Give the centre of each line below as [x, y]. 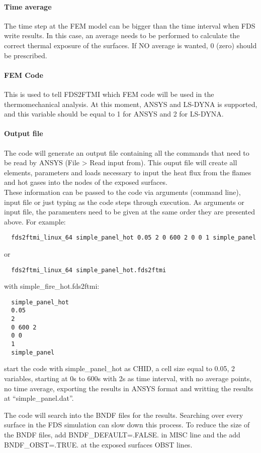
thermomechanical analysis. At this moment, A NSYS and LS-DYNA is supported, [131, 104]
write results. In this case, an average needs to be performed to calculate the [122, 35]
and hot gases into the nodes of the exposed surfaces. [86, 182]
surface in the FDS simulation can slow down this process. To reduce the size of [127, 425]
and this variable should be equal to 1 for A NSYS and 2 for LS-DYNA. [114, 114]
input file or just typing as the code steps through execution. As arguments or [124, 202]
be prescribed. [26, 55]
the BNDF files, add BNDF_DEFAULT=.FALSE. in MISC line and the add [122, 434]
